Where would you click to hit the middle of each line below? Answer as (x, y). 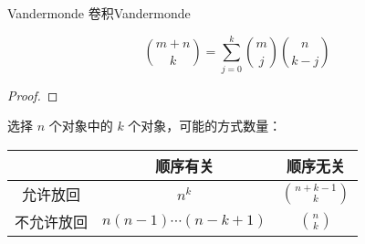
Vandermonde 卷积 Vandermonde (99, 13)
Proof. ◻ (33, 95)
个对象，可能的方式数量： (205, 126)
